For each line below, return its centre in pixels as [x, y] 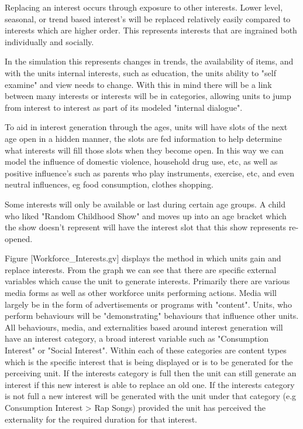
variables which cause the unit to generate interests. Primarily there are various [147, 281]
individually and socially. [49, 41]
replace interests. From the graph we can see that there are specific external [141, 269]
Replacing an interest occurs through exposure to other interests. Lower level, [144, 7]
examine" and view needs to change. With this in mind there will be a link [138, 84]
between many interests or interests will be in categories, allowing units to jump [148, 96]
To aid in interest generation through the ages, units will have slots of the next [146, 127]
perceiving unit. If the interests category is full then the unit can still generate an [151, 373]
